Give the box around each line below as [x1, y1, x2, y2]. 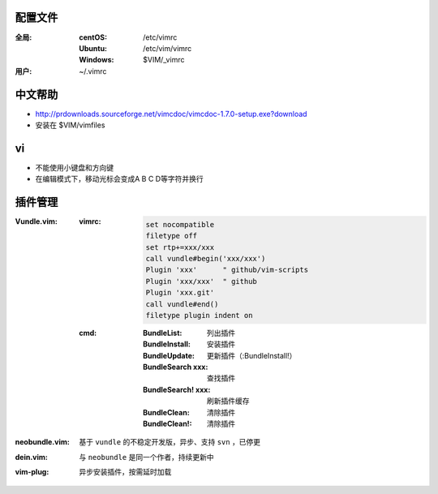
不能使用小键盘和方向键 [35, 162, 114, 172]
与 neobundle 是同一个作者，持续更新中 [79, 452, 214, 462]
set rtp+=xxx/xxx [145, 243, 215, 251]
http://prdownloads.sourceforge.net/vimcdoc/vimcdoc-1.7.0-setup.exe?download [35, 109, 307, 118]
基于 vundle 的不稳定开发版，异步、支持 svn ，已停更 [79, 437, 261, 447]
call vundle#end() [145, 299, 219, 308]
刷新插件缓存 [207, 396, 250, 406]
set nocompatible [145, 220, 215, 229]
